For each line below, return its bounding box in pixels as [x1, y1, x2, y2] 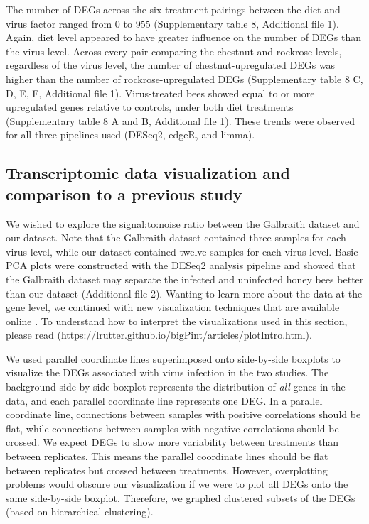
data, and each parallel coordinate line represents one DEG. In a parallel [6, 393, 323, 408]
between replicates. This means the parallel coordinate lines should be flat [6, 449, 328, 464]
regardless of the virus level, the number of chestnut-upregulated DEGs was [6, 58, 336, 72]
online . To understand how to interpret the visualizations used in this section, [6, 313, 348, 328]
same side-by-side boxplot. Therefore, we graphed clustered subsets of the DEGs [6, 490, 355, 505]
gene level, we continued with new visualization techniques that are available [6, 300, 340, 315]
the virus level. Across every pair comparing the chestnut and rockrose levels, [6, 43, 342, 58]
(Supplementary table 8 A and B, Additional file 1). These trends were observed [6, 113, 355, 128]
